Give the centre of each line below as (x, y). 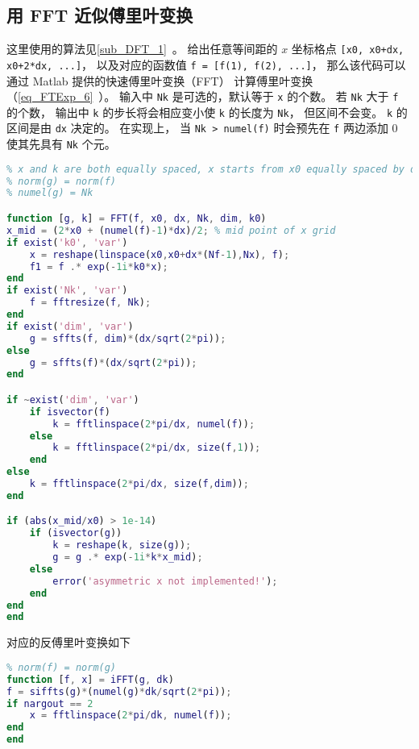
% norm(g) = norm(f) (62, 181)
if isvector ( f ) (70, 412)
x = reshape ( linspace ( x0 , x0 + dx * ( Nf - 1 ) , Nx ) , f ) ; (160, 254)
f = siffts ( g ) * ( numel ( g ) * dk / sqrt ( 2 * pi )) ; (119, 691)
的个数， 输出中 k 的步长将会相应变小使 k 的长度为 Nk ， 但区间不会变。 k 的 (207, 112)
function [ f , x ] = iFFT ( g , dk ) (90, 679)
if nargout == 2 (50, 703)
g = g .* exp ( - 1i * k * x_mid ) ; (128, 558)
